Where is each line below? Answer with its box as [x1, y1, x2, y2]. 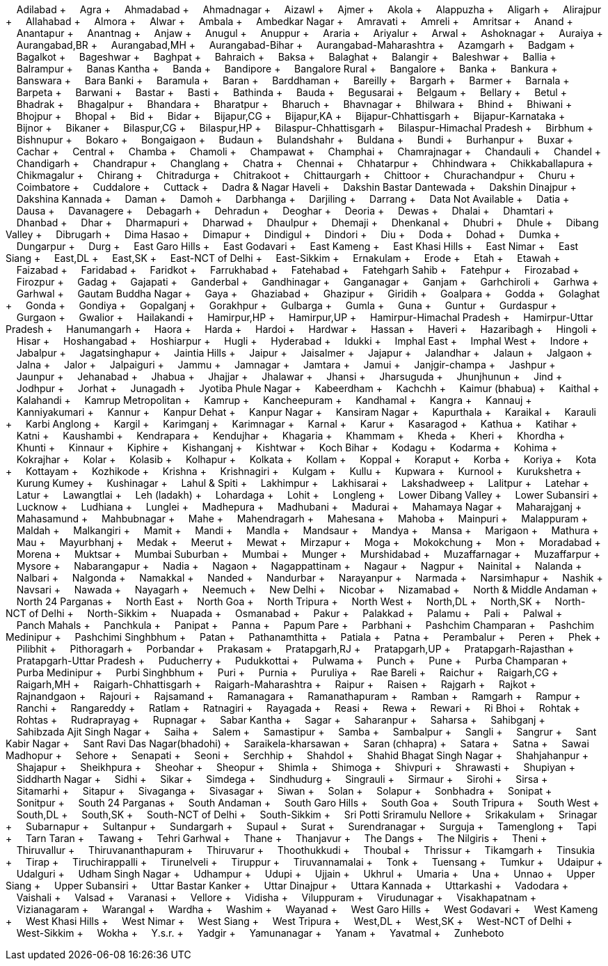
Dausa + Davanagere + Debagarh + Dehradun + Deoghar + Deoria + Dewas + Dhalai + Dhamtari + [16, 205, 554, 217]
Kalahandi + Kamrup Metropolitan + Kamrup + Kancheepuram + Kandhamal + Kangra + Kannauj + [16, 394, 532, 406]
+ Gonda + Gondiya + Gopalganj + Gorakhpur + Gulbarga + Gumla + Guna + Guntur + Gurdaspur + [6, 299, 557, 311]
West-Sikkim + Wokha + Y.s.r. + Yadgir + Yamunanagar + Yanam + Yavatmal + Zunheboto [16, 927, 504, 939]
